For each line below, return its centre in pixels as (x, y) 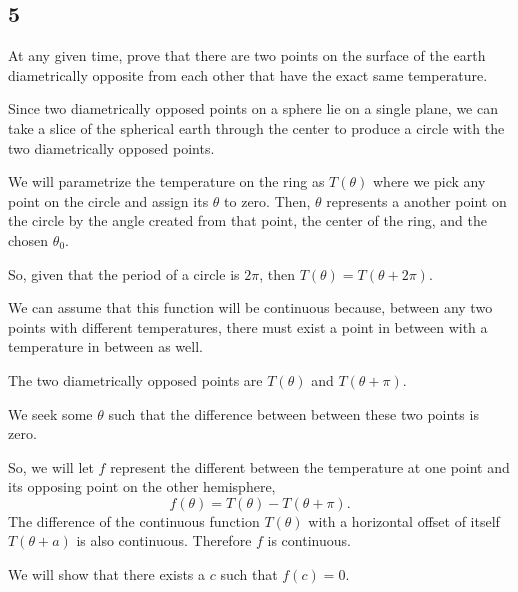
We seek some (50, 413)
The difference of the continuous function (134, 520)
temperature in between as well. (105, 346)
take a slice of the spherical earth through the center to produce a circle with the (256, 127)
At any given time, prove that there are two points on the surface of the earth (247, 55)
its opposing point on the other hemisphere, (142, 486)
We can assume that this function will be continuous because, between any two (250, 307)
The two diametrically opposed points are (135, 379)
